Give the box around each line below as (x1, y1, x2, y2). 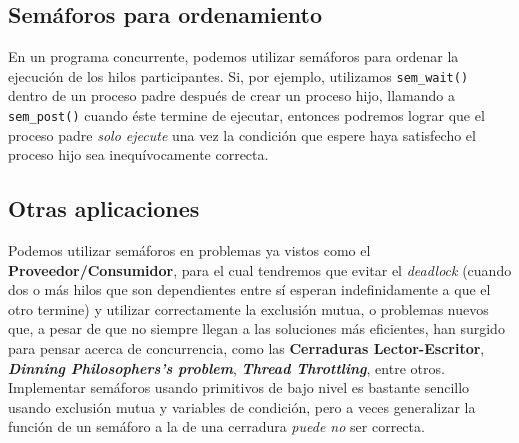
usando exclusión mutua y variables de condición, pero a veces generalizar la (8, 396, 476, 417)
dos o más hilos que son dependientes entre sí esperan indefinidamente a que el (8, 279, 491, 300)
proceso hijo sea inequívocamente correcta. (8, 144, 269, 165)
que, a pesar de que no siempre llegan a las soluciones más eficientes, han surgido (8, 318, 505, 339)
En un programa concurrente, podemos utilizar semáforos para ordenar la (8, 46, 459, 67)
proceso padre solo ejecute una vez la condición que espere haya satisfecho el (8, 124, 476, 145)
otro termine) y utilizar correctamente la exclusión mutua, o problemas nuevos (8, 298, 489, 319)
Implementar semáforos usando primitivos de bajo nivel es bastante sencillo (8, 377, 470, 398)
